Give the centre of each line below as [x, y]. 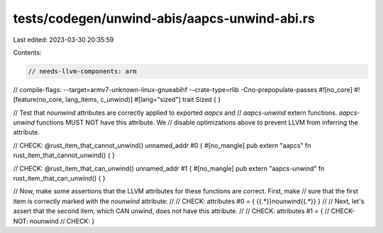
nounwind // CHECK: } [62, 221]
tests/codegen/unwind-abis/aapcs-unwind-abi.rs [164, 18]
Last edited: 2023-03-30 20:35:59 [63, 40]
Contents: [27, 52]
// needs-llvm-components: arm [83, 71]
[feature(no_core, [38, 100]
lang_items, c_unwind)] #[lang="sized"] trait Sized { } [143, 100]
